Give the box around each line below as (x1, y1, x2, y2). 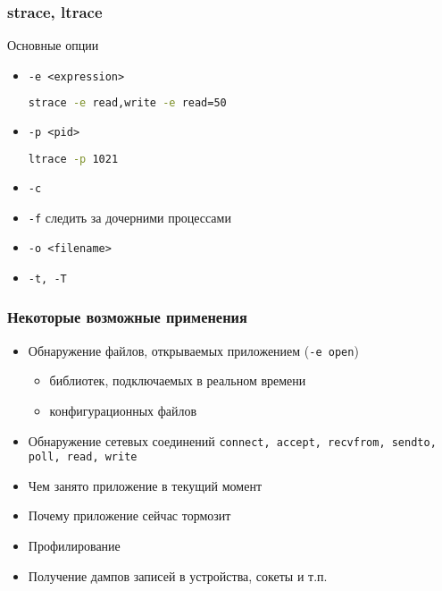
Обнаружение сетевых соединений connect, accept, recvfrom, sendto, (28, 431, 437, 450)
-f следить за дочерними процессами (28, 207, 231, 226)
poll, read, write (28, 451, 138, 464)
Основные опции (7, 36, 99, 55)
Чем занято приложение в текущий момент (28, 476, 262, 494)
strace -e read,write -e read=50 (28, 97, 227, 110)
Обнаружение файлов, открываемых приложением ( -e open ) (28, 341, 359, 359)
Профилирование (28, 536, 121, 555)
